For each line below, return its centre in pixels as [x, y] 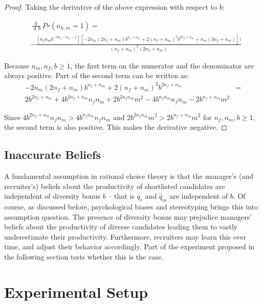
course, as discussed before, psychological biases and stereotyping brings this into [131, 206]
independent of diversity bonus [52, 196]
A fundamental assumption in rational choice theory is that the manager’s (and [129, 175]
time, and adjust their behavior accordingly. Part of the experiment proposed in [129, 247]
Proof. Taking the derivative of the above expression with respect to [111, 7]
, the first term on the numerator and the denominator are [162, 65]
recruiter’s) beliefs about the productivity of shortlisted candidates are [115, 186]
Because [17, 65]
